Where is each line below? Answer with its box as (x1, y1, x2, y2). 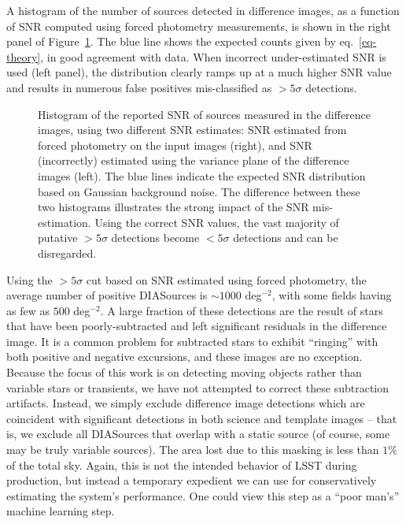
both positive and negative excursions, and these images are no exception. (6, 348, 363, 365)
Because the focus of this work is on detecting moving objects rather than (6, 364, 362, 381)
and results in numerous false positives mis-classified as (6, 79, 272, 95)
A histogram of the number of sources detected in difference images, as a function (6, 2, 400, 18)
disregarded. (38, 244, 97, 261)
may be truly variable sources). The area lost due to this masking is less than (6, 441, 379, 458)
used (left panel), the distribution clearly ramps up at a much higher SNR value (6, 64, 392, 80)
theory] (6, 48, 41, 65)
